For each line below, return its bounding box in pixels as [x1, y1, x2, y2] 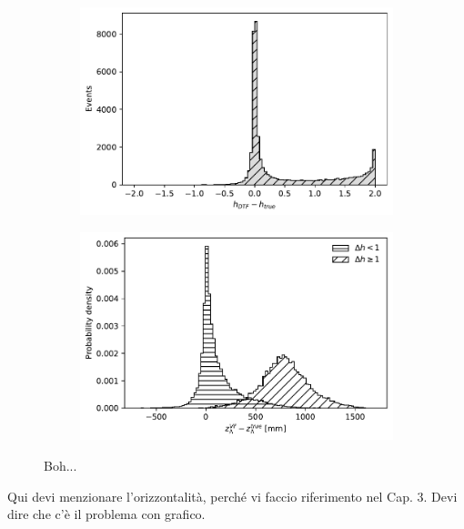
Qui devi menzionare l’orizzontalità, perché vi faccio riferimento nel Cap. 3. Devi [7, 486, 458, 505]
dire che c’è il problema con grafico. [7, 504, 206, 524]
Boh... [44, 456, 77, 475]
